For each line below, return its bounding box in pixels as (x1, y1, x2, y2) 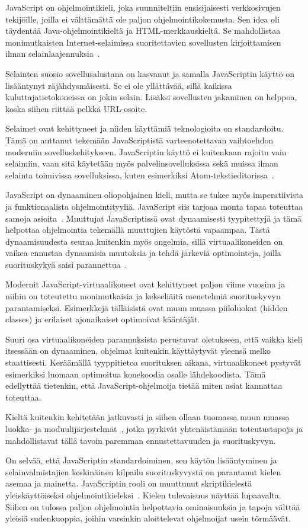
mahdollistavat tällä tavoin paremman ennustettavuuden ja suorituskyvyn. (5, 434, 276, 446)
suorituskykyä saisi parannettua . (5, 258, 127, 270)
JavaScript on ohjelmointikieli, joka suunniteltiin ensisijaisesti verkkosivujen (5, 1, 281, 13)
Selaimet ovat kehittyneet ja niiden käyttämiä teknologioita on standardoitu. (5, 122, 284, 135)
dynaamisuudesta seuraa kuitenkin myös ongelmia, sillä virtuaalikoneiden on (5, 235, 283, 247)
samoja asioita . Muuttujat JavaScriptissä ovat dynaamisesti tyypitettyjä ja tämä (5, 212, 302, 224)
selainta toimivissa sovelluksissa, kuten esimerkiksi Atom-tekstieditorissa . (5, 168, 274, 181)
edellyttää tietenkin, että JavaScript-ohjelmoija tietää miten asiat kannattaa (5, 379, 283, 392)
